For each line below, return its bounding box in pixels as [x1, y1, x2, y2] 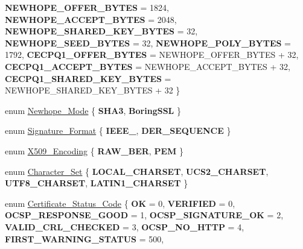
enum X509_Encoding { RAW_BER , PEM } [5, 144, 183, 157]
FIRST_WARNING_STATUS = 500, [5, 232, 164, 245]
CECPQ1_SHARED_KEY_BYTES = [5, 72, 171, 84]
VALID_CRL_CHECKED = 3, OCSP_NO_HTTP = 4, [5, 220, 244, 233]
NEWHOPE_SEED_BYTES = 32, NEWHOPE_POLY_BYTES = [5, 36, 292, 49]
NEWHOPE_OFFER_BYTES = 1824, [5, 1, 169, 13]
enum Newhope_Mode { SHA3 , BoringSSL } [5, 104, 181, 116]
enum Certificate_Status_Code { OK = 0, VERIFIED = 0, [5, 197, 235, 209]
